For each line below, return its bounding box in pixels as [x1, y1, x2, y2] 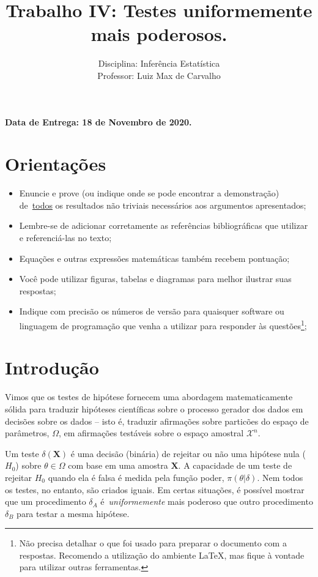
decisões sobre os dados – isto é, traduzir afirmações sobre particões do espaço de [5, 414, 309, 427]
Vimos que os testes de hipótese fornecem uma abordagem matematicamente [5, 390, 293, 403]
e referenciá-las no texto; [19, 231, 112, 244]
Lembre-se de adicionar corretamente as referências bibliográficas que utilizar [19, 219, 308, 232]
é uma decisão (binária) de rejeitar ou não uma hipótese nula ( [70, 447, 306, 460]
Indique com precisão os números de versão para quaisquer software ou [19, 305, 284, 318]
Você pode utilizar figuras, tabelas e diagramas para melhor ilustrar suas [19, 272, 292, 285]
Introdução [5, 355, 99, 380]
